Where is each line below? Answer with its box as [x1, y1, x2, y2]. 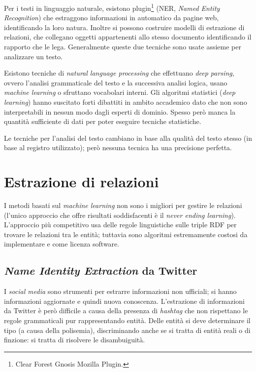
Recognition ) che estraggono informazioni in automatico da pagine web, [4, 12, 219, 23]
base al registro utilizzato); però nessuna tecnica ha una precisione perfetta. [4, 142, 232, 153]
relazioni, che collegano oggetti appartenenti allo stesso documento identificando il [4, 32, 252, 42]
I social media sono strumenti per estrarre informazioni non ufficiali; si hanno [4, 286, 237, 296]
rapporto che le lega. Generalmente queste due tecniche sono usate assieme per [4, 41, 242, 52]
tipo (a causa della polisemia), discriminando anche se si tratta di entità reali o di [4, 325, 251, 335]
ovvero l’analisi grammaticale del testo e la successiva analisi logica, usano [4, 77, 227, 87]
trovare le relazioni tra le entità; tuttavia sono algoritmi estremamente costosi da [4, 229, 248, 239]
